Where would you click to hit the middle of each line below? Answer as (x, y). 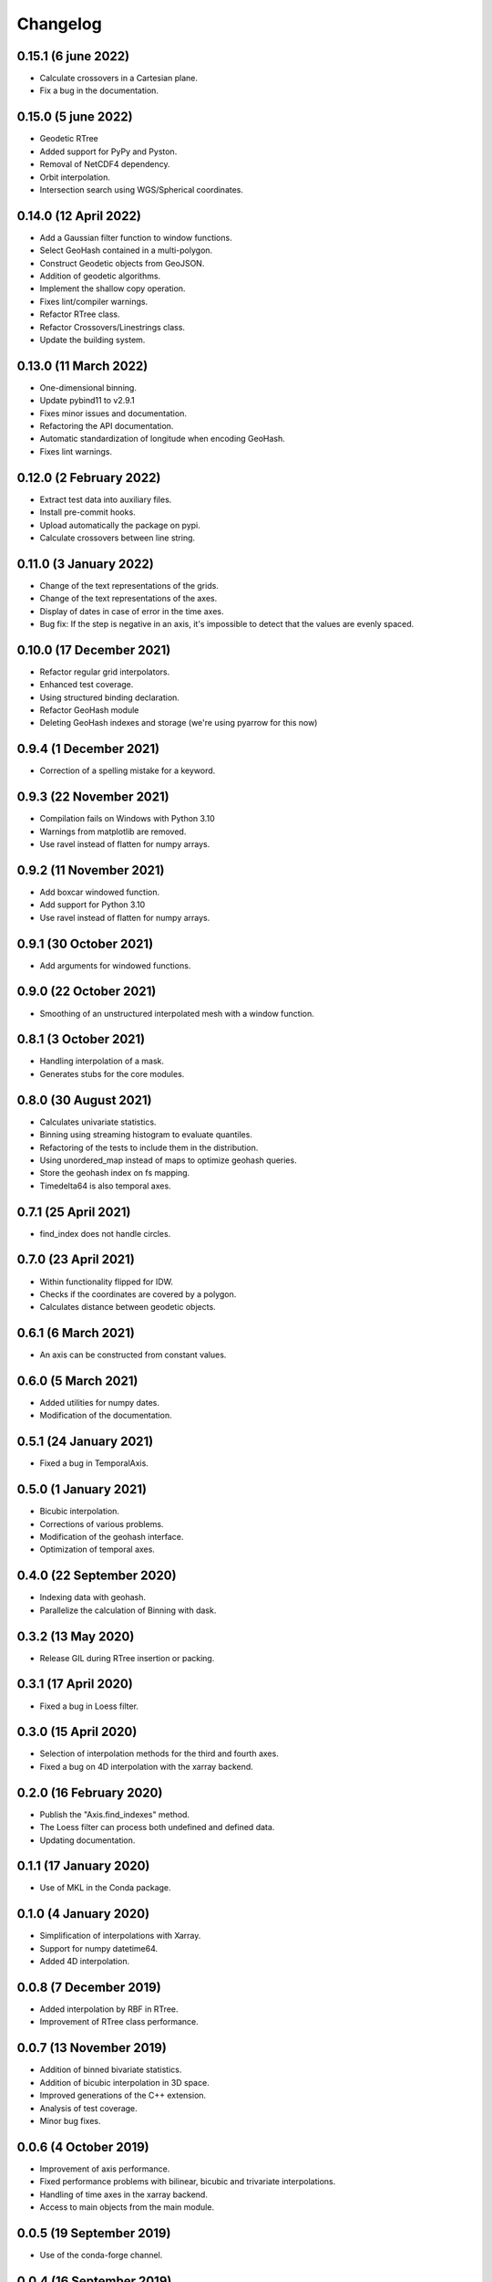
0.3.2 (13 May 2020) (76, 1636)
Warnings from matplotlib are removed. (113, 832)
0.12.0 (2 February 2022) (89, 478)
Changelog (59, 24)
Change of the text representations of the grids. (129, 585)
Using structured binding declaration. (109, 697)
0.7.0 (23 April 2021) (76, 1260)
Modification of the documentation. (106, 1416)
